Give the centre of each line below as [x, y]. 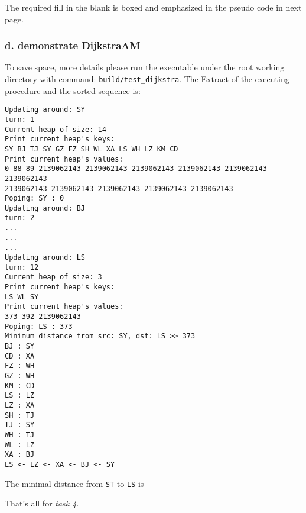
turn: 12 [22, 267]
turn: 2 [20, 218]
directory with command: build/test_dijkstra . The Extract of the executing [147, 79]
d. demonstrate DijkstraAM [73, 45]
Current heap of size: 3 [53, 277]
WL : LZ [20, 445]
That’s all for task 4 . [42, 503]
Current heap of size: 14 [56, 129]
